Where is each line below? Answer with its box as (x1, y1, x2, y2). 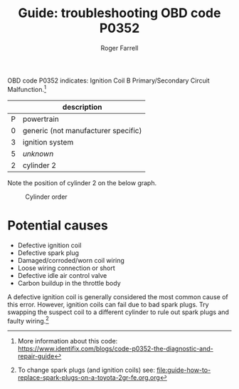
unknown (22, 148, 54, 158)
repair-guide (17, 352, 55, 361)
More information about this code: (17, 337, 118, 346)
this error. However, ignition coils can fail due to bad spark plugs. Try (7, 300, 209, 308)
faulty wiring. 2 (7, 315, 50, 325)
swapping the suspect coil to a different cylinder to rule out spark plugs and (7, 308, 230, 316)
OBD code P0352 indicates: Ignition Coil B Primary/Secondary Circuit (7, 76, 210, 85)
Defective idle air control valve (17, 271, 107, 279)
